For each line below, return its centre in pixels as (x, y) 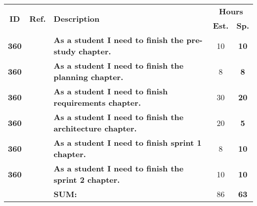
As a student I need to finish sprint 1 (128, 143)
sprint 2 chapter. (87, 180)
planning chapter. (88, 77)
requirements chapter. (97, 103)
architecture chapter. (95, 128)
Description (77, 18)
